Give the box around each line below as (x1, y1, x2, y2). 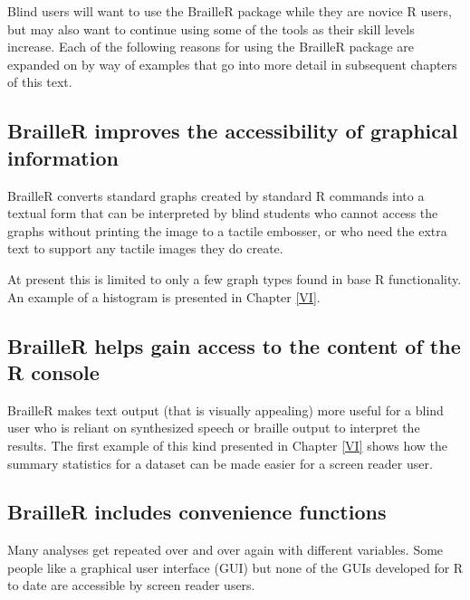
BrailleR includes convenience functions (7, 498, 387, 526)
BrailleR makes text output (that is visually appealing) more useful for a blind (7, 400, 444, 419)
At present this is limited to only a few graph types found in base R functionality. (7, 269, 462, 288)
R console (7, 357, 100, 386)
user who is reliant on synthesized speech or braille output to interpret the (7, 418, 420, 437)
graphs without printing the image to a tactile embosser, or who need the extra (7, 221, 447, 240)
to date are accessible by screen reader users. (7, 576, 255, 595)
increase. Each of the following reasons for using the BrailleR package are (7, 37, 415, 56)
